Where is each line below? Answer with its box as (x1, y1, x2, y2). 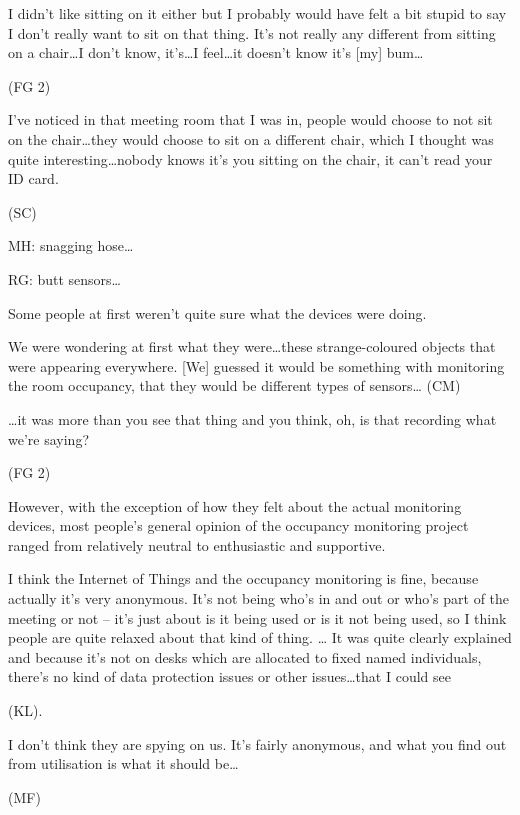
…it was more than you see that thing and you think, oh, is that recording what (8, 408, 497, 429)
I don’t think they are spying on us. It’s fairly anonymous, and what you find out (8, 733, 507, 754)
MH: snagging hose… (8, 235, 134, 256)
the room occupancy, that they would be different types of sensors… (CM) (8, 375, 461, 396)
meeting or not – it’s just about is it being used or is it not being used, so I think (8, 607, 507, 628)
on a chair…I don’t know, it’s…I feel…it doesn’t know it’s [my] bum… (8, 42, 424, 63)
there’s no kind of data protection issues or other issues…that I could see (8, 666, 451, 687)
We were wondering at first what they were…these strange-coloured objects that (8, 336, 496, 357)
